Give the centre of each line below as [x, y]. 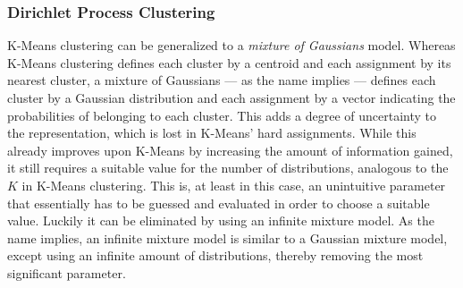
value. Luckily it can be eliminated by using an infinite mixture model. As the [221, 220]
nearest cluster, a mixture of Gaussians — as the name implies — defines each [222, 80]
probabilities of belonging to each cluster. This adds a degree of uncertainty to [222, 115]
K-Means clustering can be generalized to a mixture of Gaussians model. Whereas [231, 45]
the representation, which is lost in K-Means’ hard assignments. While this [212, 133]
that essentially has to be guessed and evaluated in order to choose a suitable [219, 203]
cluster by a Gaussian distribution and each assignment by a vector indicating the [231, 97]
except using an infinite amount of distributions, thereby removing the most [215, 255]
